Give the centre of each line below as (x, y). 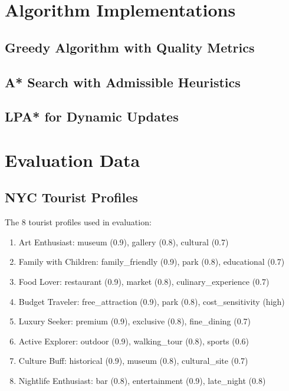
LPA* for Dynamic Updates (92, 116)
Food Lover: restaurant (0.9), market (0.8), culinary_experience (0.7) (144, 282)
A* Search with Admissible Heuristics (123, 82)
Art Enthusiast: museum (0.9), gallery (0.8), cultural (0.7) (124, 241)
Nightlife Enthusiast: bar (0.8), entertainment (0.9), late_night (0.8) (142, 381)
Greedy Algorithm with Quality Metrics (130, 47)
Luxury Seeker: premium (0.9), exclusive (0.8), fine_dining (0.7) (134, 321)
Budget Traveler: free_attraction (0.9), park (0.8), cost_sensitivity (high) (152, 301)
